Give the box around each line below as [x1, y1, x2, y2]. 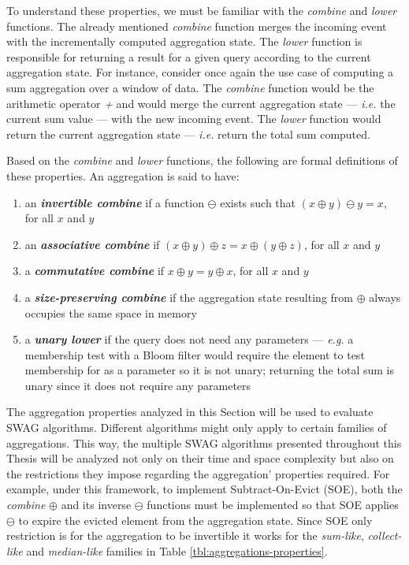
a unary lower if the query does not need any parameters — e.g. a [24, 331, 354, 348]
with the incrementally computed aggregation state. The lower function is [6, 33, 363, 50]
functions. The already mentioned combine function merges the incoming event [6, 17, 387, 34]
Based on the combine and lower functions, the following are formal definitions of [6, 152, 398, 169]
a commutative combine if [24, 262, 165, 279]
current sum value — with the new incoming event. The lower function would [6, 110, 381, 127]
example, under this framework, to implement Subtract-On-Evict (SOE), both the [6, 481, 403, 497]
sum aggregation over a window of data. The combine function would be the [6, 79, 374, 95]
